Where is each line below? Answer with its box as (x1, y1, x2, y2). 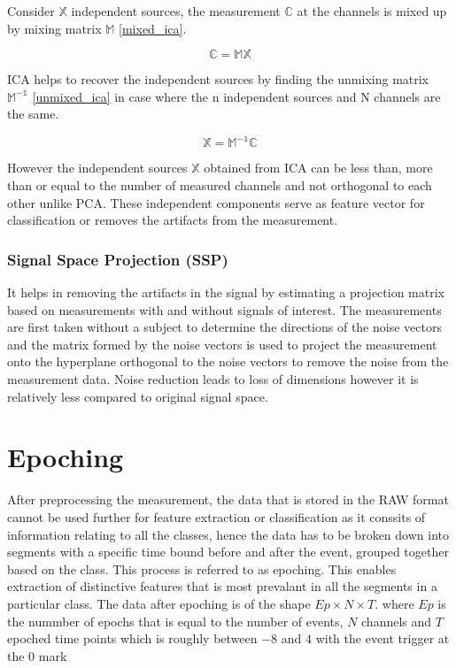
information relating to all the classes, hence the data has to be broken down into (7, 525, 449, 543)
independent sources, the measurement (71, 2, 281, 19)
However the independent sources (7, 158, 188, 177)
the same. (7, 104, 59, 123)
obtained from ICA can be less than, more (204, 158, 433, 177)
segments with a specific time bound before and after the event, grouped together (7, 542, 449, 561)
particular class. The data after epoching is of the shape (7, 594, 311, 612)
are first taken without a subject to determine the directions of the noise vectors (7, 318, 442, 336)
